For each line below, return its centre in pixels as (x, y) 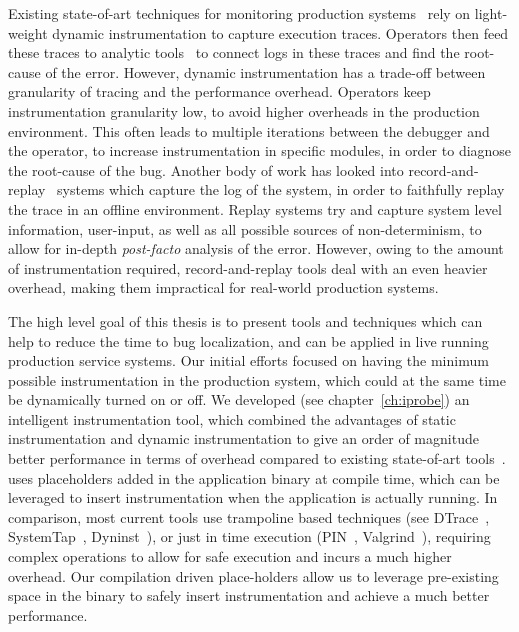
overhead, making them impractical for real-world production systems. (223, 287)
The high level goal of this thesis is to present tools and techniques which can (245, 320)
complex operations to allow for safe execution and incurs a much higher (230, 556)
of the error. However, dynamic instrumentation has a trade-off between (265, 71)
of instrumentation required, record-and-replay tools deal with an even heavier (248, 267)
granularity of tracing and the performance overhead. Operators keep (219, 91)
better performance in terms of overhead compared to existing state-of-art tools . (257, 458)
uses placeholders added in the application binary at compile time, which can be (254, 477)
